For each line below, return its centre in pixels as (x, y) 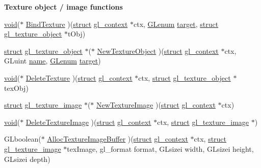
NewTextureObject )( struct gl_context (158, 51)
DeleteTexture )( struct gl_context (79, 77)
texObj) (16, 88)
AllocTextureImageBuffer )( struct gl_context (118, 139)
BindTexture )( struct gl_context (77, 24)
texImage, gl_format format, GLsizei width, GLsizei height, (160, 148)
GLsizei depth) (27, 159)
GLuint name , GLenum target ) (53, 61)
